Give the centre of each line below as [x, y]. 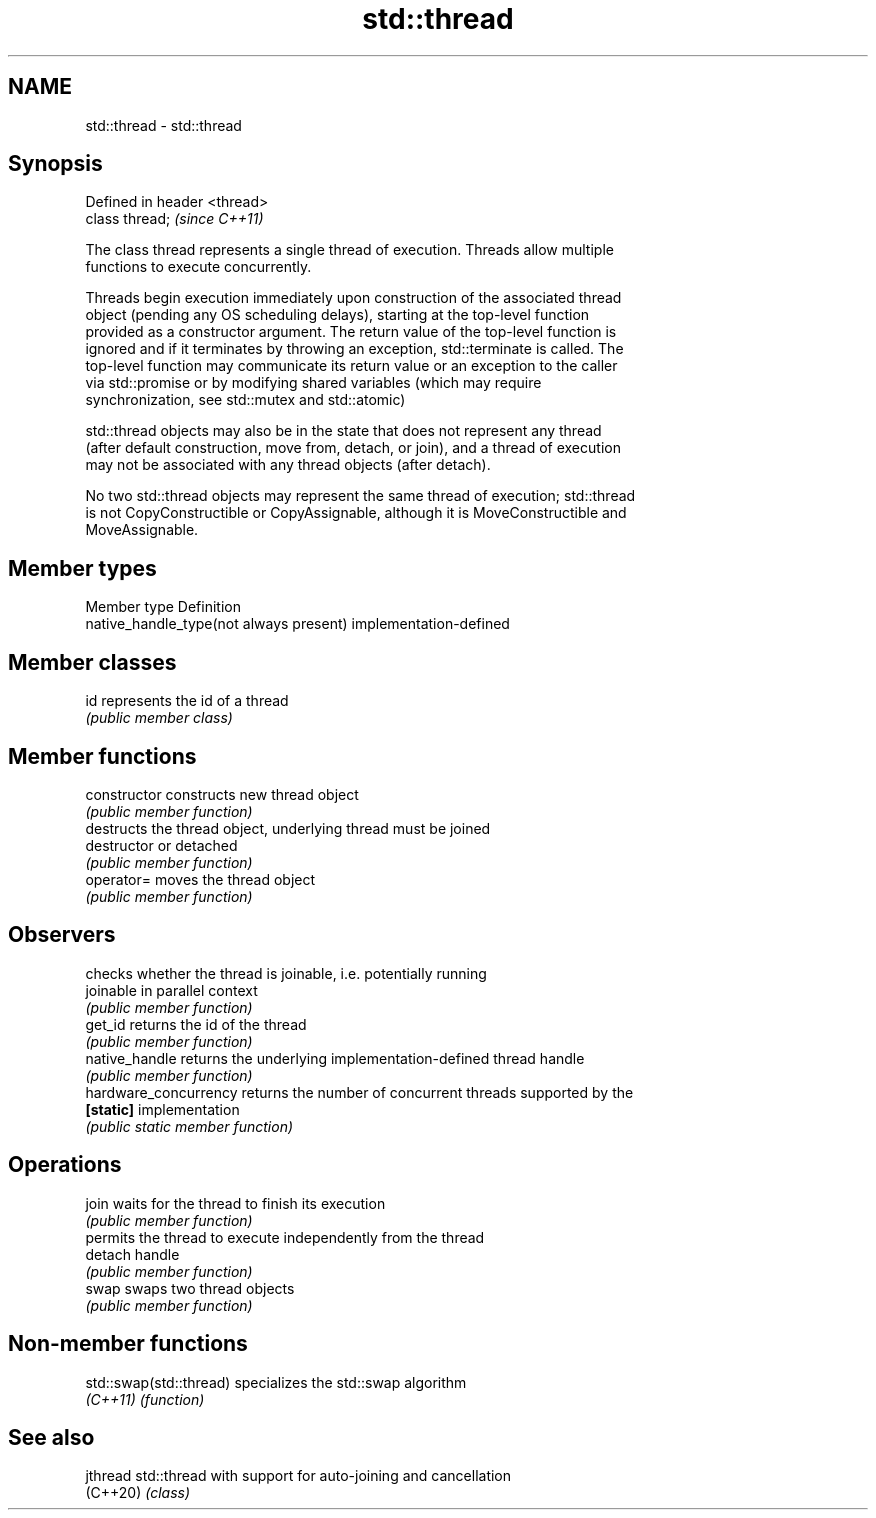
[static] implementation [162, 1109]
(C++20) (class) [138, 1493]
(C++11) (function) [145, 1399]
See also [51, 1437]
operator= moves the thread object [200, 879]
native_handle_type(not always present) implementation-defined [297, 624]
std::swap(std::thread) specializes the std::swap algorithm [276, 1382]
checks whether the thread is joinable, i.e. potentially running [286, 973]
